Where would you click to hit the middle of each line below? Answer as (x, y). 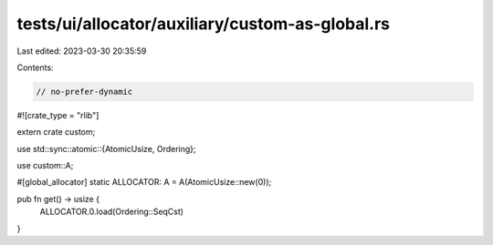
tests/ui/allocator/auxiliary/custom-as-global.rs (204, 24)
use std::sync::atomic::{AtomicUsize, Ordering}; (106, 148)
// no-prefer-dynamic (84, 92)
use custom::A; (45, 166)
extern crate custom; (56, 132)
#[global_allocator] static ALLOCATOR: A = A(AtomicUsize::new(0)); (144, 182)
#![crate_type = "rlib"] (58, 115)
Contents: (35, 67)
